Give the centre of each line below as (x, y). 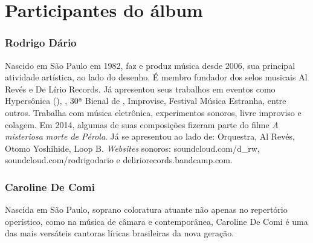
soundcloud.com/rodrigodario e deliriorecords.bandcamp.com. (119, 160)
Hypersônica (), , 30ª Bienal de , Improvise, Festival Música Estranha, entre (146, 101)
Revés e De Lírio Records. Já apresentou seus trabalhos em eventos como (140, 89)
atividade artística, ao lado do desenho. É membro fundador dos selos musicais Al (156, 77)
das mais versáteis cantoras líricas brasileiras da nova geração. (120, 233)
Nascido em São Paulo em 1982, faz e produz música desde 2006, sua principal (150, 65)
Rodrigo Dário (41, 43)
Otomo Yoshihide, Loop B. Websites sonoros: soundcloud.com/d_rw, (132, 148)
